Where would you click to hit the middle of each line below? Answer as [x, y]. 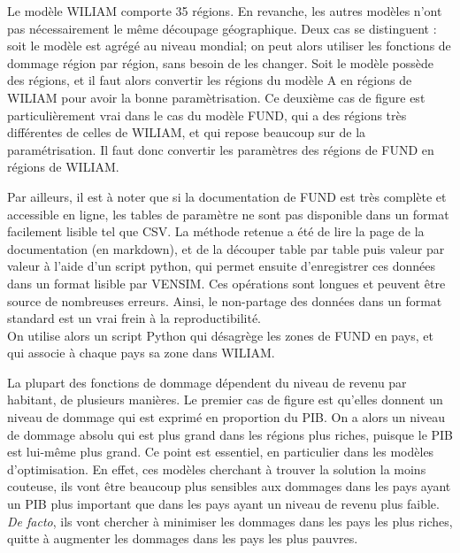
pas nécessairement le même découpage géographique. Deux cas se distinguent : [222, 28]
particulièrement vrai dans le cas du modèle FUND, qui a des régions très [207, 115]
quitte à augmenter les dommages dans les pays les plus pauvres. [183, 538]
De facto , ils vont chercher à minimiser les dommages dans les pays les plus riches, [230, 521]
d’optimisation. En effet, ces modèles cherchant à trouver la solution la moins [217, 469]
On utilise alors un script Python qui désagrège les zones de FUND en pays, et [220, 335]
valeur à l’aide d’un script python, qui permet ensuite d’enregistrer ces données [222, 266]
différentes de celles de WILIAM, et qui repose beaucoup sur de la [187, 132]
